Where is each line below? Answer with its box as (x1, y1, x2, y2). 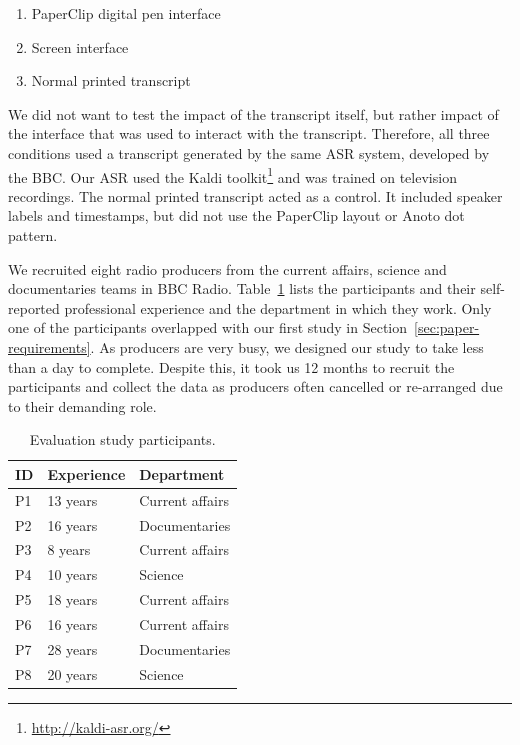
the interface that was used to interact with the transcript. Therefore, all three (8, 123, 490, 144)
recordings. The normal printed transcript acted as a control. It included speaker (8, 185, 503, 206)
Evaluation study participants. (29, 429, 216, 450)
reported (8, 297, 60, 318)
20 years (47, 663, 98, 684)
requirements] (8, 336, 91, 357)
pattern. (8, 225, 58, 245)
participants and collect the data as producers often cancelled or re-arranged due (8, 376, 503, 397)
